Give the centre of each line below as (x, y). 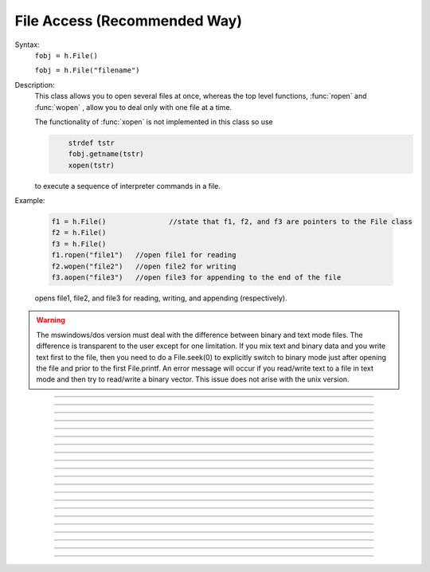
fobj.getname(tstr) (106, 154)
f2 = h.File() (79, 233)
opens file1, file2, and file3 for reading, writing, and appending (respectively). (161, 298)
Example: (30, 201)
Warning (51, 320)
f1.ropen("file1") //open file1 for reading (144, 255)
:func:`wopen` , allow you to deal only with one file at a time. (133, 107)
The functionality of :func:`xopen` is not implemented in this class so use (154, 121)
